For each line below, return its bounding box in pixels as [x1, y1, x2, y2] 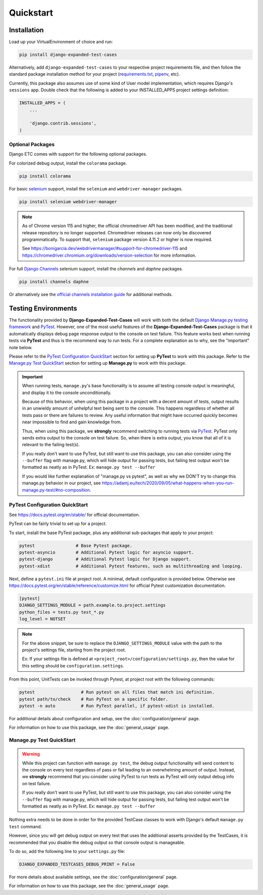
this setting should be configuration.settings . [22, 663, 124, 668]
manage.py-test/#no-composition [22, 487, 90, 493]
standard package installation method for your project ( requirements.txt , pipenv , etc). [9, 71, 180, 77]
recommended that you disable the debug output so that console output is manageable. [9, 839, 185, 845]
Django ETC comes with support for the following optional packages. [9, 151, 147, 157]
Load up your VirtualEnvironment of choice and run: [9, 39, 113, 45]
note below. [9, 344, 33, 350]
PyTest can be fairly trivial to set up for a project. [9, 520, 107, 527]
